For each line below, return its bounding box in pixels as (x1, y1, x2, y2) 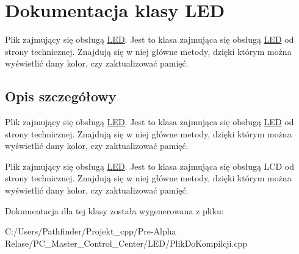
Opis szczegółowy (5, 87, 117, 106)
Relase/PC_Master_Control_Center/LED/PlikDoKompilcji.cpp (5, 236, 248, 249)
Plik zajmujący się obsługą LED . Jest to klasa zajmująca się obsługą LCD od (5, 159, 294, 172)
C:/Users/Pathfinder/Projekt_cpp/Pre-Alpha (5, 225, 176, 238)
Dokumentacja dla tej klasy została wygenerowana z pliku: (5, 204, 224, 217)
